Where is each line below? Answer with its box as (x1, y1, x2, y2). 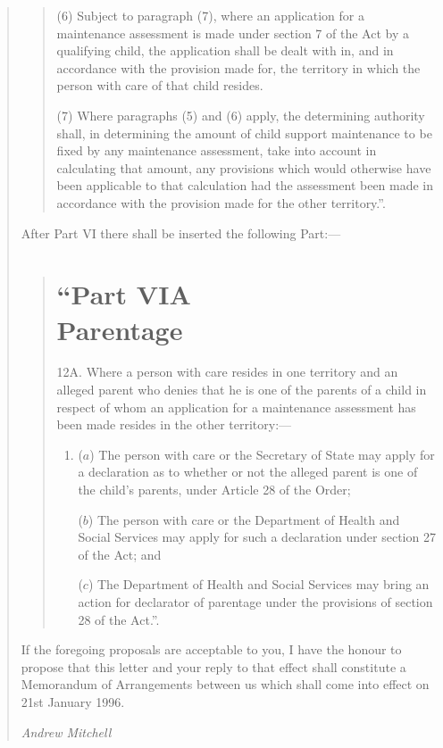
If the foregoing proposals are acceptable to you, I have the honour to (21, 640, 402, 659)
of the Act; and (78, 544, 162, 563)
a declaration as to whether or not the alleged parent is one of (78, 462, 418, 481)
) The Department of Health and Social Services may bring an (88, 575, 430, 594)
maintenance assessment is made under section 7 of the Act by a (56, 23, 409, 42)
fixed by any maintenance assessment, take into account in (56, 141, 377, 160)
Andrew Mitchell (21, 722, 112, 741)
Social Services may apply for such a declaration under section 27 (78, 528, 436, 546)
